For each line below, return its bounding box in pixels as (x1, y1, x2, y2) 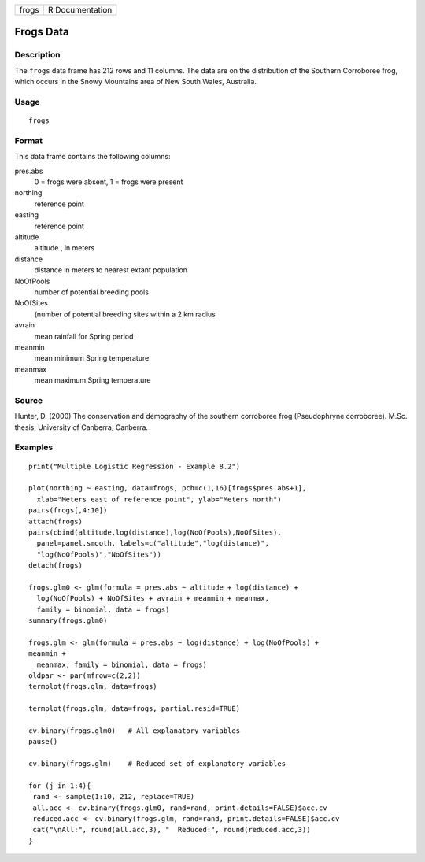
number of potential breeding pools (34, 287, 150, 297)
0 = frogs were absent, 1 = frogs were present (34, 177, 183, 187)
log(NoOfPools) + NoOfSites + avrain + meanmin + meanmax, (36, 594, 269, 603)
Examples (14, 442, 54, 453)
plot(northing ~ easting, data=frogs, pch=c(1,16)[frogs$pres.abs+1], (28, 484, 307, 493)
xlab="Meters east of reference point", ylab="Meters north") (36, 494, 283, 504)
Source (14, 394, 43, 405)
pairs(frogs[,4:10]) (28, 506, 108, 515)
